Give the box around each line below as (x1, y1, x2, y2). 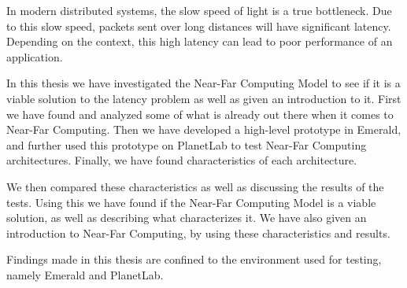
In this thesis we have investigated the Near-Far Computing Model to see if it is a (6, 75, 401, 91)
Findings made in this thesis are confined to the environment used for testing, (6, 251, 382, 268)
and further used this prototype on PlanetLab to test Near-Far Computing (6, 136, 367, 153)
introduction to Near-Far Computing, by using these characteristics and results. (6, 224, 390, 241)
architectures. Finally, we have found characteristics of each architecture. (6, 152, 357, 168)
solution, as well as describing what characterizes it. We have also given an (6, 209, 367, 226)
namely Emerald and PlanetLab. (6, 266, 164, 282)
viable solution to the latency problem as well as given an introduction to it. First (6, 90, 401, 106)
